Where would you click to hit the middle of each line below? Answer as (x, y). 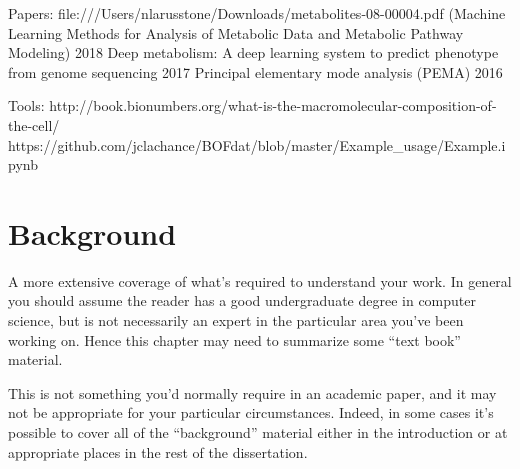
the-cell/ (34, 124)
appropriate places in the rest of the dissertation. (158, 451)
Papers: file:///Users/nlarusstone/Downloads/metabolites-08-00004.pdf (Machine (257, 13)
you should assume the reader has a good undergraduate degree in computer (242, 300)
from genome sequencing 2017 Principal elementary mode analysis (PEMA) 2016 (255, 71)
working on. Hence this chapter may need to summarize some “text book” (234, 339)
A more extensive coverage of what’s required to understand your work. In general (260, 280)
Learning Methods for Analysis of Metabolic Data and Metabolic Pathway (236, 32)
